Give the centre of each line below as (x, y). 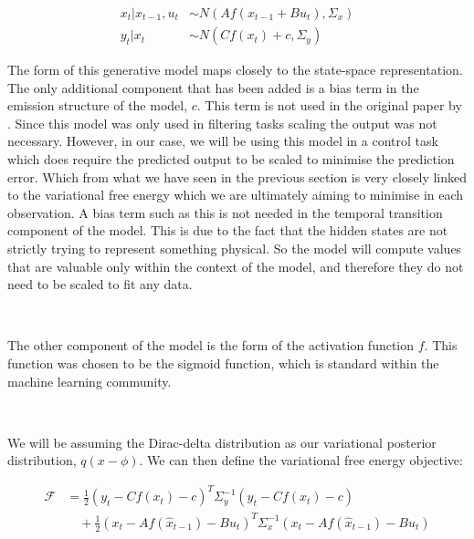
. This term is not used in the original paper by (329, 105)
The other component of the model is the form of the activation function (211, 345)
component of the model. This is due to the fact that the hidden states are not (228, 230)
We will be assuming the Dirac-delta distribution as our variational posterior (222, 442)
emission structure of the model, (98, 105)
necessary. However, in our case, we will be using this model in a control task (223, 141)
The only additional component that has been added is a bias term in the (213, 87)
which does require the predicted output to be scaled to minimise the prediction (231, 159)
